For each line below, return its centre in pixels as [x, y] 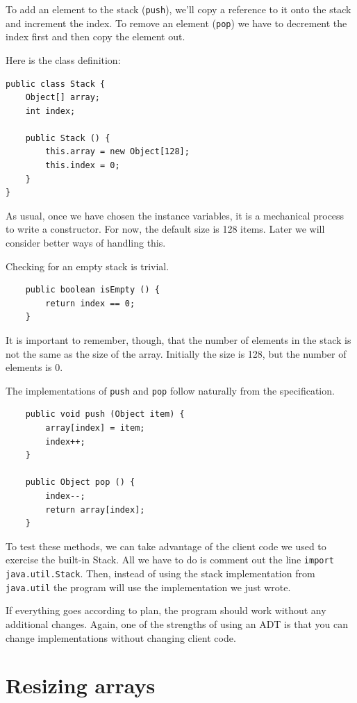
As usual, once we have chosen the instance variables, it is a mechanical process [175, 215]
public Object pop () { [80, 482]
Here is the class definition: [63, 59]
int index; [50, 111]
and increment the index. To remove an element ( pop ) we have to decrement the [176, 23]
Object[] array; [63, 98]
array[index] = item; [95, 428]
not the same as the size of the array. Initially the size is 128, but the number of [176, 353]
